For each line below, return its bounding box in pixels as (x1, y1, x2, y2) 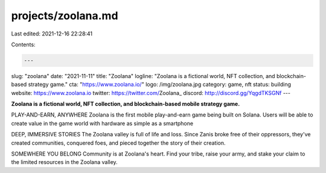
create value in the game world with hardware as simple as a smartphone (11, 120, 193, 127)
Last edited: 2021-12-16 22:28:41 (11, 30, 93, 37)
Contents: (11, 41, 36, 48)
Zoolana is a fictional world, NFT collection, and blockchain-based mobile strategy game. (11, 100, 240, 108)
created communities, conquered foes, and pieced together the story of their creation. (11, 139, 226, 147)
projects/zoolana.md (11, 9, 118, 22)
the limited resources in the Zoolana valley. (11, 159, 118, 166)
